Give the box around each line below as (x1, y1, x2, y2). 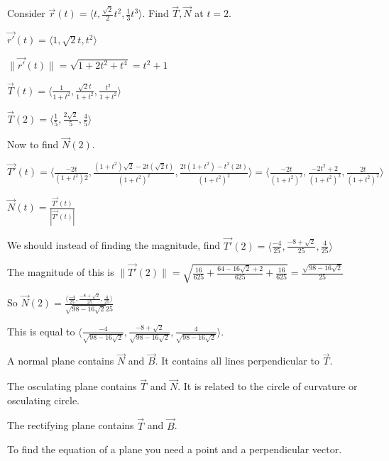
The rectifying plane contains (7, 418, 134, 433)
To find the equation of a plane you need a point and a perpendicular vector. (7, 442, 342, 457)
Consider (7, 6, 45, 21)
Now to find (7, 137, 59, 152)
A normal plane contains (7, 353, 114, 368)
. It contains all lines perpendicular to (155, 353, 319, 368)
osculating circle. (7, 392, 80, 407)
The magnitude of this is (7, 265, 114, 279)
